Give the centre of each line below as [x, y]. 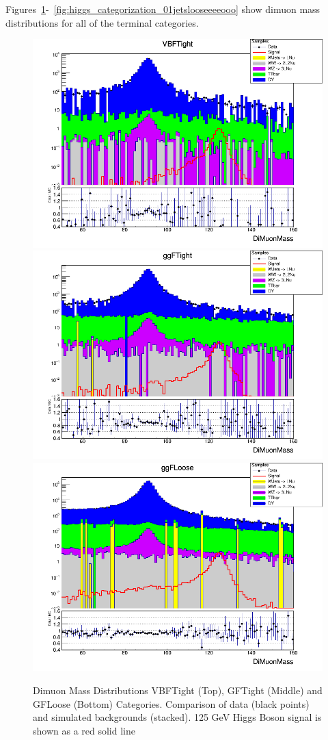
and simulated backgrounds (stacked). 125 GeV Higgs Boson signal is [177, 717]
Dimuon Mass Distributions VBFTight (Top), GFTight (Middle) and [178, 690]
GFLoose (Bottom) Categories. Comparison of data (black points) [171, 703]
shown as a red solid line [84, 730]
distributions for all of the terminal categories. [102, 22]
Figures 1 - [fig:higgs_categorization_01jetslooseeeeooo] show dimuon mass [163, 9]
